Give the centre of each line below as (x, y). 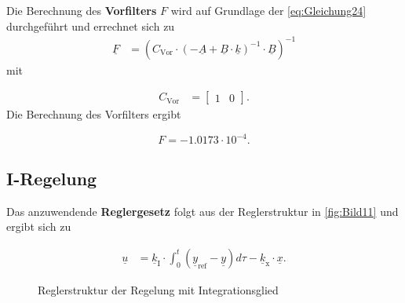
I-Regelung (52, 178)
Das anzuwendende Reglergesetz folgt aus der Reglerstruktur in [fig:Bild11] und (202, 211)
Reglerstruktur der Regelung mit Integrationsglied (158, 289)
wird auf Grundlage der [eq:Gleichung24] (268, 10)
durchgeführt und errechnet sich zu (91, 26)
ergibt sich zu (39, 226)
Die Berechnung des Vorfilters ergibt (94, 114)
